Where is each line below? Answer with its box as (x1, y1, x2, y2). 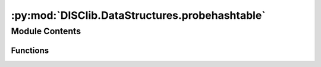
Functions (11, 45, 49, 55)
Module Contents (11, 26, 81, 36)
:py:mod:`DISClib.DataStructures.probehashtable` (11, 9, 266, 22)
